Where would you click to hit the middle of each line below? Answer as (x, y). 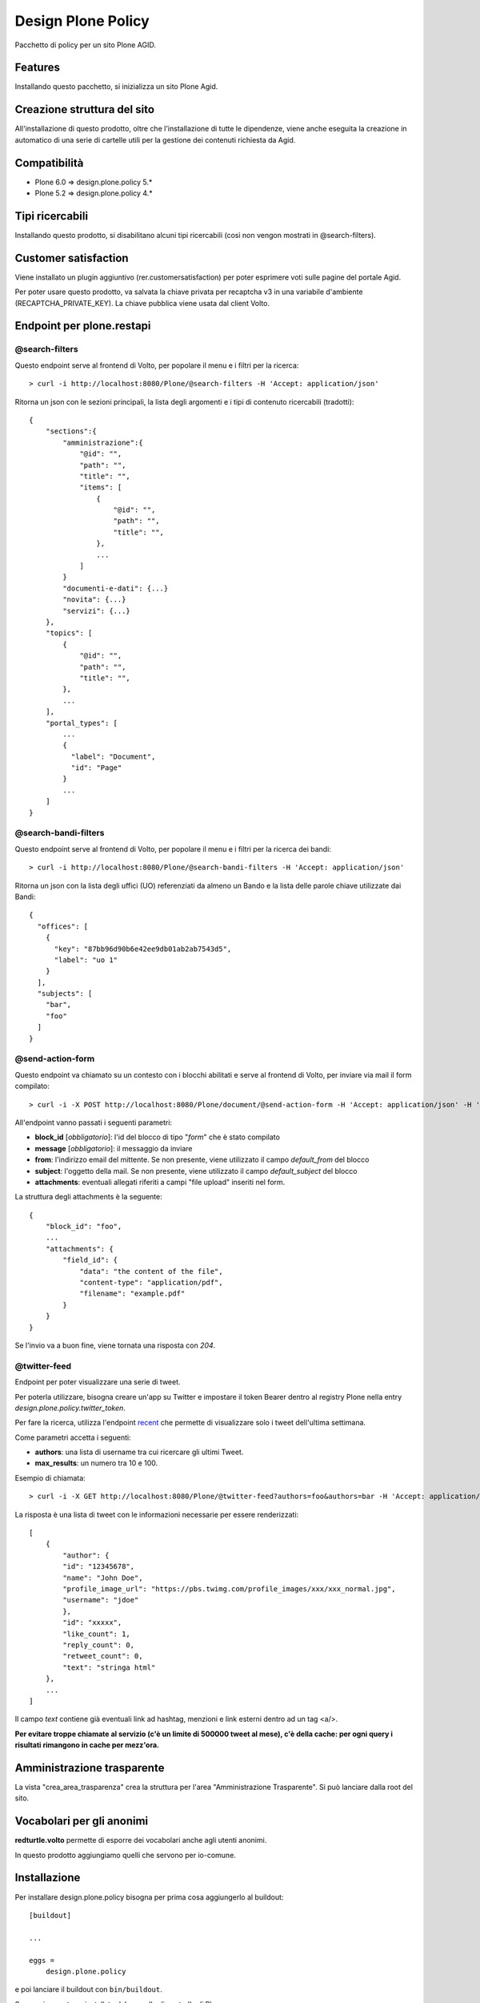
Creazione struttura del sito (85, 109)
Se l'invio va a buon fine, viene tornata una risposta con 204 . (115, 1345)
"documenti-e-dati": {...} (116, 588)
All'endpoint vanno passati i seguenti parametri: (93, 1122)
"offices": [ (63, 926)
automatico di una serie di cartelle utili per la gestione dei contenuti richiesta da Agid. (155, 139)
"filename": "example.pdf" (132, 1294)
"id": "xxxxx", (92, 1623)
